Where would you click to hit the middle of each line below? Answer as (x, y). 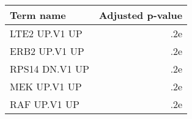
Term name (38, 15)
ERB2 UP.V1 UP (47, 51)
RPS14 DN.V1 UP (50, 69)
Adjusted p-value (141, 15)
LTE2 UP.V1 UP (46, 33)
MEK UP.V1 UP (46, 86)
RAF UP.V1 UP (45, 104)
